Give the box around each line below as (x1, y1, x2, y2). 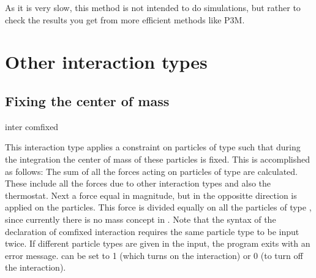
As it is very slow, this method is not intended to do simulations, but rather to (5, 1, 301, 14)
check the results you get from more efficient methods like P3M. (5, 13, 245, 26)
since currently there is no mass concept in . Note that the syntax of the (5, 212, 276, 225)
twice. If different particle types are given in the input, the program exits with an (5, 237, 310, 250)
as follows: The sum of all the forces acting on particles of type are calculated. (5, 164, 298, 177)
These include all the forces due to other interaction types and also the (5, 177, 271, 190)
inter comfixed (5, 120, 59, 133)
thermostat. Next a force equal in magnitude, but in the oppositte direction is (5, 188, 297, 201)
